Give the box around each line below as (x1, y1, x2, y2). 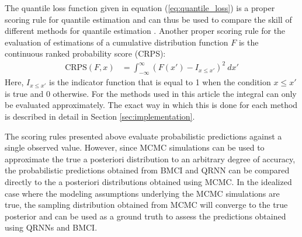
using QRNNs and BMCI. (5, 221, 98, 233)
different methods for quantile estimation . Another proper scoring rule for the (5, 25, 286, 37)
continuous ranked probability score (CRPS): (5, 47, 166, 60)
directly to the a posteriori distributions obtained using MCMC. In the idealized (5, 176, 292, 188)
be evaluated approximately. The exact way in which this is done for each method (5, 99, 298, 111)
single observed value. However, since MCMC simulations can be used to (5, 141, 265, 154)
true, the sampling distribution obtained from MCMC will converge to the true (5, 198, 288, 211)
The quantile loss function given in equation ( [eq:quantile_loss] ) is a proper (5, 2, 275, 13)
